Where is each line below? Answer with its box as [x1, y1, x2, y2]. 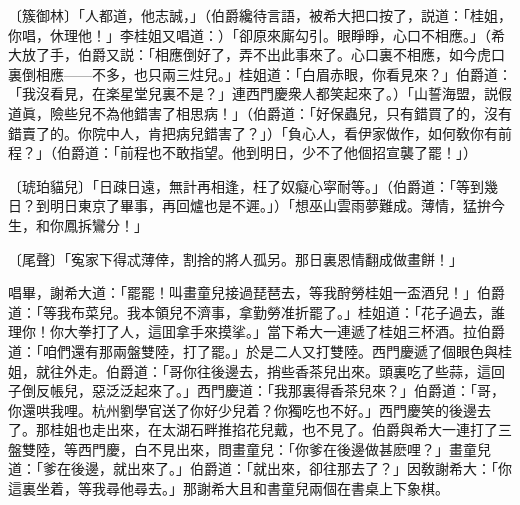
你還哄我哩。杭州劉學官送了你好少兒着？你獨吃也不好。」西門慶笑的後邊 [8, 399, 477, 420]
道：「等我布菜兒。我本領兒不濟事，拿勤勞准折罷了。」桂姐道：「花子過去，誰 [8, 301, 505, 322]
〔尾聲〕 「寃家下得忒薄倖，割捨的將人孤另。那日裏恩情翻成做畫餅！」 [8, 248, 463, 269]
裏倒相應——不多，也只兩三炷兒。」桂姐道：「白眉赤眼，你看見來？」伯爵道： [8, 63, 512, 84]
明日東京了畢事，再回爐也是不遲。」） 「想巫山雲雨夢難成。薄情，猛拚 [49, 195, 491, 216]
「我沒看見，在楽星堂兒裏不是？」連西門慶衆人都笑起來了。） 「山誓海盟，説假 [8, 83, 512, 104]
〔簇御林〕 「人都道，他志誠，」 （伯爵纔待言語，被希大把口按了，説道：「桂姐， [8, 5, 512, 25]
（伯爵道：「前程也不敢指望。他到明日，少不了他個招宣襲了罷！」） [50, 142, 477, 163]
